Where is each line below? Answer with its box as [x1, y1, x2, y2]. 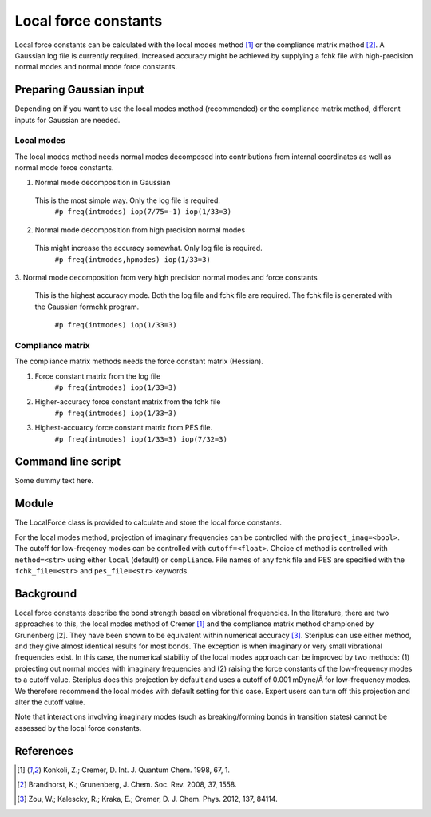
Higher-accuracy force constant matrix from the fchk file [34, 397, 221, 407]
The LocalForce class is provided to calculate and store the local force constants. [14, 518, 283, 527]
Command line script [14, 455, 121, 469]
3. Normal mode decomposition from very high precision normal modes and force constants [14, 272, 318, 282]
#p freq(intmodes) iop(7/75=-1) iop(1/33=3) [54, 208, 232, 216]
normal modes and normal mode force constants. [14, 62, 177, 72]
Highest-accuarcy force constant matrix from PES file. [34, 423, 213, 433]
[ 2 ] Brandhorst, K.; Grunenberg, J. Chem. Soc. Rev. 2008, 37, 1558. [17, 779, 237, 790]
